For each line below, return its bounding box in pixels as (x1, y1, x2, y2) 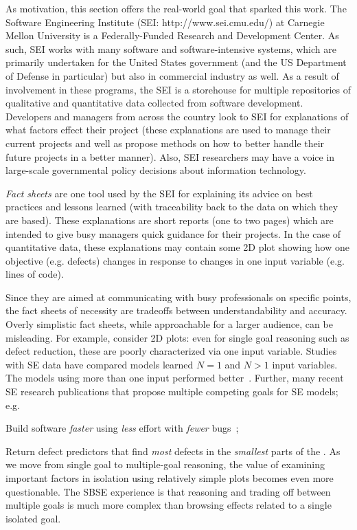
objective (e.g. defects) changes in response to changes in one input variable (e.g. (5, 253, 345, 267)
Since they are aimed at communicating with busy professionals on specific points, (5, 289, 352, 304)
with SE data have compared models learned (5, 357, 194, 371)
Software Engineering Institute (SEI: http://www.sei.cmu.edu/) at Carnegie (5, 14, 325, 29)
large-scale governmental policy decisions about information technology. (5, 163, 306, 177)
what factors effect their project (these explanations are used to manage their (5, 122, 331, 137)
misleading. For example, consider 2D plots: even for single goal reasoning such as (5, 330, 349, 344)
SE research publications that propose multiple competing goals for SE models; (5, 384, 338, 399)
